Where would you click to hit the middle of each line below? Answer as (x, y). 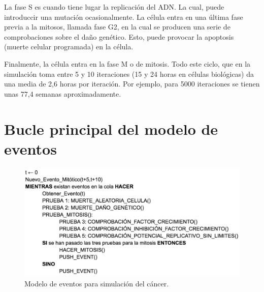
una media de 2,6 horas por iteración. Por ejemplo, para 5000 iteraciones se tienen (132, 84)
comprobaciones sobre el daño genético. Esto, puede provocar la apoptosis (119, 36)
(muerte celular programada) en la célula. (69, 47)
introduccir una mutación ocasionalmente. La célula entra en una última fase (124, 17)
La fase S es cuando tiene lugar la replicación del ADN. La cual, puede (114, 7)
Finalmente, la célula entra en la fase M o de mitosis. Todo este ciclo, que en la (127, 63)
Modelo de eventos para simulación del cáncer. (97, 284)
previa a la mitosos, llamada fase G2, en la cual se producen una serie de (117, 27)
